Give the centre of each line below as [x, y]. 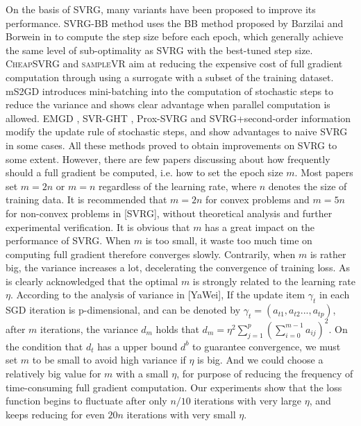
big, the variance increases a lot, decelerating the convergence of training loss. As [178, 267]
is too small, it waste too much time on [229, 240]
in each [335, 295]
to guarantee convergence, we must [267, 346]
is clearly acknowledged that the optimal [92, 281]
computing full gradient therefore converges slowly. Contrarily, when [151, 254]
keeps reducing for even [55, 414]
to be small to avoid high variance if [109, 360]
